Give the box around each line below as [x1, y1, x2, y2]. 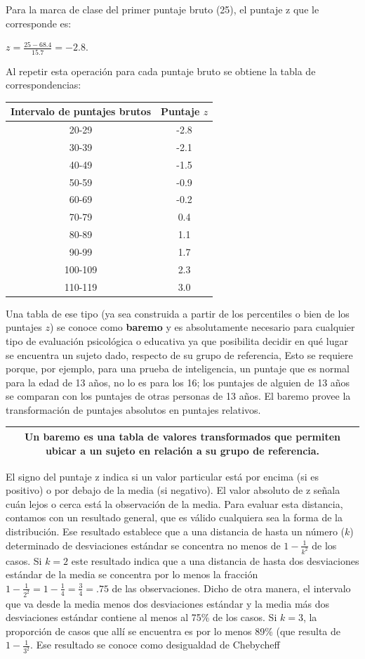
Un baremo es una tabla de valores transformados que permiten [24, 429, 341, 443]
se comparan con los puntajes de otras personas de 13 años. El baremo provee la [6, 389, 351, 403]
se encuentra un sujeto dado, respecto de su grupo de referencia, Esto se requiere [6, 347, 353, 362]
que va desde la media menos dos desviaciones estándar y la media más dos [6, 596, 330, 611]
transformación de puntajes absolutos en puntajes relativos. [6, 402, 261, 417]
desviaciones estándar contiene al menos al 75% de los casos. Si [6, 610, 277, 625]
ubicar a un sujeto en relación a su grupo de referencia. [45, 443, 320, 457]
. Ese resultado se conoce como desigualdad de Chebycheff [30, 637, 280, 652]
